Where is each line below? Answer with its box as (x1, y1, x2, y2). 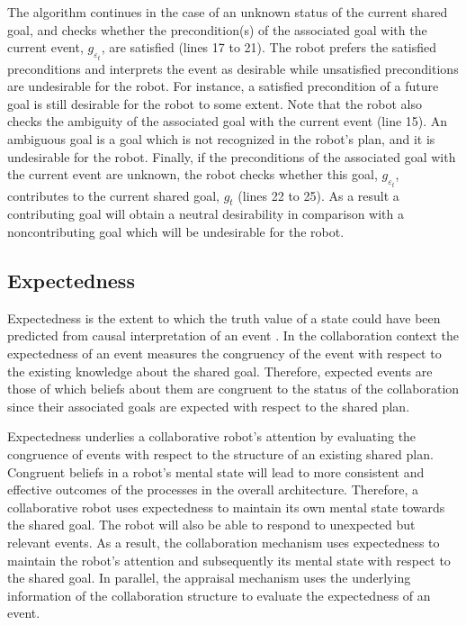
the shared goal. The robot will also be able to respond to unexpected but (7, 515, 416, 534)
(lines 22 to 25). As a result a (237, 186, 399, 204)
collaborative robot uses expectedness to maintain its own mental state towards (7, 497, 445, 516)
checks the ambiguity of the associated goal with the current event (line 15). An (7, 112, 448, 131)
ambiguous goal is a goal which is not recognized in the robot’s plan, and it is (7, 130, 435, 148)
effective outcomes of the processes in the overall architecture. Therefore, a (7, 480, 419, 499)
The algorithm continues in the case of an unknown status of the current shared (7, 3, 448, 21)
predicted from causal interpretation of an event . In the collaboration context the (7, 326, 459, 345)
